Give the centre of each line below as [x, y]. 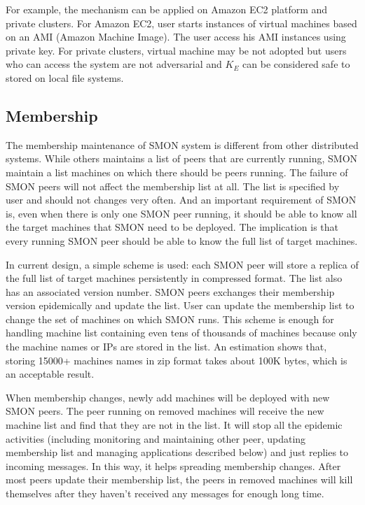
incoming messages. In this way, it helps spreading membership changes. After [173, 465]
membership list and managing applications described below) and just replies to [177, 452]
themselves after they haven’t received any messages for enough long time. [165, 493]
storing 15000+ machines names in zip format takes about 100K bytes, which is [177, 360]
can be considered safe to [296, 64]
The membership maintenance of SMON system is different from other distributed [182, 144]
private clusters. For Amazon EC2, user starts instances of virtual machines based [181, 23]
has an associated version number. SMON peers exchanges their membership [170, 291]
